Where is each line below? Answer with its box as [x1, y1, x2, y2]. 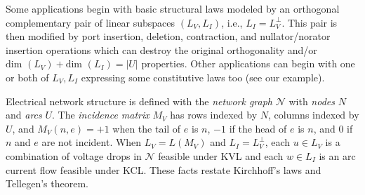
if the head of [229, 121, 287, 135]
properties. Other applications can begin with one [141, 56, 355, 71]
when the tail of [112, 121, 181, 135]
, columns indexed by [268, 107, 359, 122]
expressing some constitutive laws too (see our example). [81, 69, 325, 84]
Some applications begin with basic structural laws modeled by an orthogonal [6, 1, 340, 15]
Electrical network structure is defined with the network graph [6, 93, 272, 108]
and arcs [6, 107, 42, 122]
